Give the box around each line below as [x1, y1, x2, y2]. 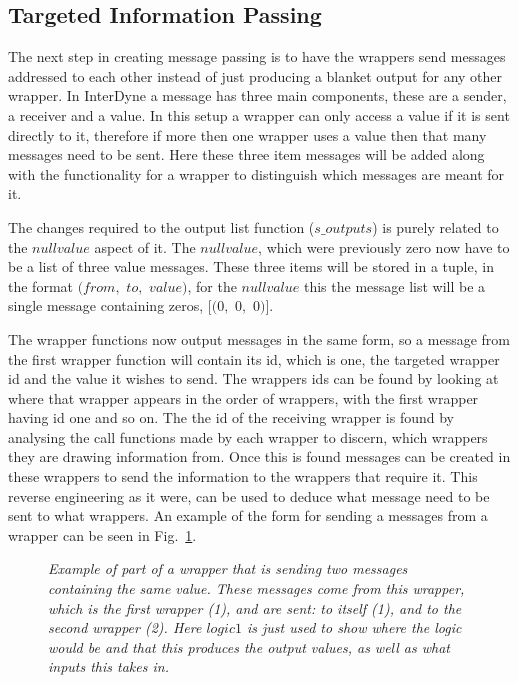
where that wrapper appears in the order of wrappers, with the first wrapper [8, 387, 479, 408]
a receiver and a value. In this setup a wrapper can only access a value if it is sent [8, 104, 510, 125]
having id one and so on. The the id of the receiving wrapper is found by [8, 407, 454, 428]
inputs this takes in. [48, 656, 169, 677]
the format [8, 275, 73, 296]
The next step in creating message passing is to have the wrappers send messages [8, 46, 506, 67]
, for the [187, 275, 237, 296]
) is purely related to [372, 216, 499, 237]
